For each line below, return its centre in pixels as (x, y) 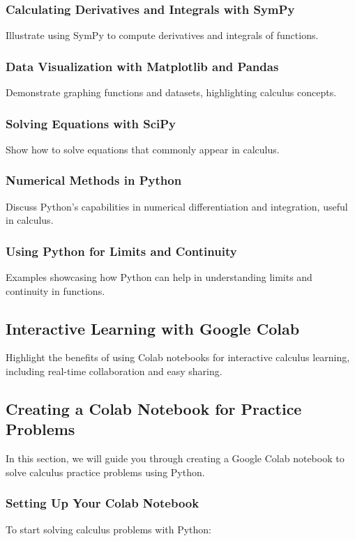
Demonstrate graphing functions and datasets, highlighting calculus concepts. (171, 92)
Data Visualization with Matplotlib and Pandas (142, 66)
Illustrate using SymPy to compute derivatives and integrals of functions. (162, 35)
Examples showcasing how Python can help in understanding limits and (159, 277)
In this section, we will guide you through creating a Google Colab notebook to (175, 458)
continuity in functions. (55, 290)
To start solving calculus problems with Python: (108, 529)
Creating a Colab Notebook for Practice (154, 409)
